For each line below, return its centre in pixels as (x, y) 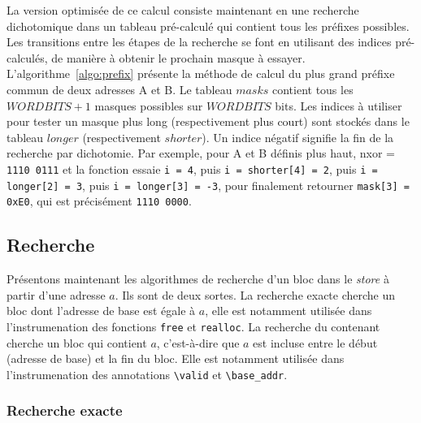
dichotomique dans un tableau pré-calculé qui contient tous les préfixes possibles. (208, 26)
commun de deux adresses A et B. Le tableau (119, 89)
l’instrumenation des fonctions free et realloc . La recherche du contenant (193, 326)
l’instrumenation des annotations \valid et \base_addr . (147, 374)
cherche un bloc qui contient (77, 342)
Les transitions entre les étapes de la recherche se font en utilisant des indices (199, 42)
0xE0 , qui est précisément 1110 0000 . (99, 201)
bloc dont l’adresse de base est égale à (101, 311)
